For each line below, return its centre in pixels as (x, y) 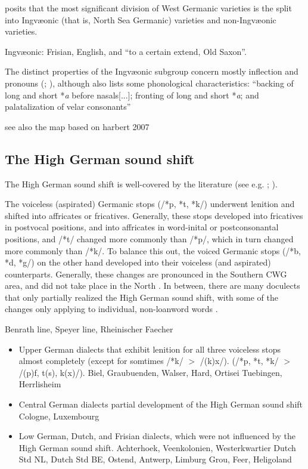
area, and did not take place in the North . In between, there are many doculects (153, 286)
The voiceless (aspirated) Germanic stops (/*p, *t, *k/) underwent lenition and (150, 204)
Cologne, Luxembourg (59, 416)
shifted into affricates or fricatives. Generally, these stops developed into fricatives (154, 215)
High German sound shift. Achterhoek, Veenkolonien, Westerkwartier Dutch (157, 447)
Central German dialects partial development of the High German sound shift (161, 404)
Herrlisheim (40, 384)
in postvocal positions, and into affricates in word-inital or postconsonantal (142, 227)
